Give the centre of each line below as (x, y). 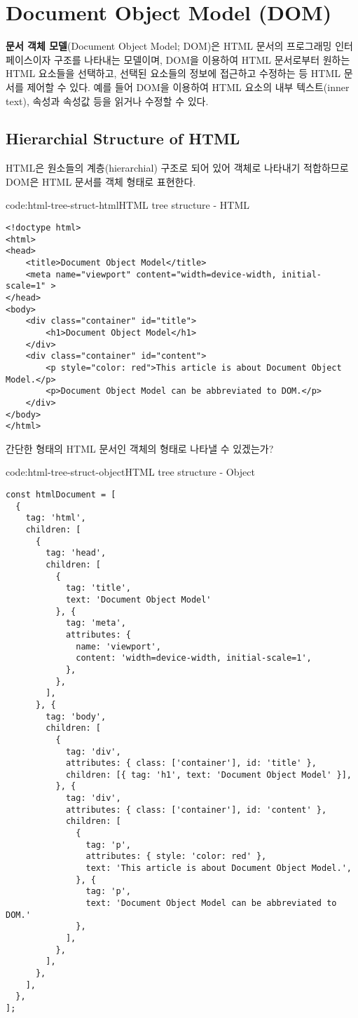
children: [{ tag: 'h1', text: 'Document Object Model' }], (208, 775)
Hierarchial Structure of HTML (123, 138)
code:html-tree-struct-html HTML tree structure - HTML (128, 205)
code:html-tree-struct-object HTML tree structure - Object (130, 472)
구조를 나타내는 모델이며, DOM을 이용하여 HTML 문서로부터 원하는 (202, 59)
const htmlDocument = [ (61, 495)
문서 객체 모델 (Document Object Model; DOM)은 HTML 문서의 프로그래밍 (169, 46)
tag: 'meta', (96, 623)
